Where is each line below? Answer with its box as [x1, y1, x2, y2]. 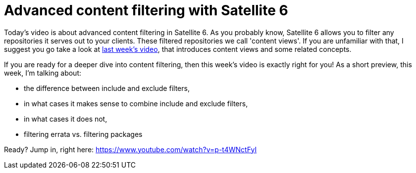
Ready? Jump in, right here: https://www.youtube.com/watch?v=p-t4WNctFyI [4, 145, 257, 154]
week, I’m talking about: [4, 68, 81, 77]
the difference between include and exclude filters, [24, 84, 190, 92]
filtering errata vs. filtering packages [24, 130, 143, 138]
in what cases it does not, [24, 114, 107, 123]
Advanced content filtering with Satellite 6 [4, 2, 288, 19]
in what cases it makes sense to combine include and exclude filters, [24, 99, 248, 108]
